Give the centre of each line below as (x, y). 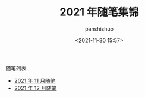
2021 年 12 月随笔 (35, 88)
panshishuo (99, 29)
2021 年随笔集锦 (99, 12)
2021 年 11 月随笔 (35, 80)
